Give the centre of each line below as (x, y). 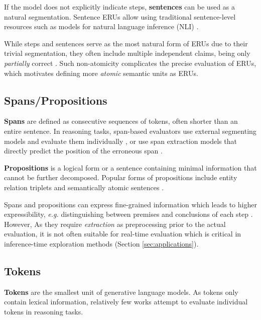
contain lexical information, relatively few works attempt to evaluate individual (126, 302)
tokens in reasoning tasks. (44, 311)
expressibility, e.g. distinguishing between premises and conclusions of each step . (128, 214)
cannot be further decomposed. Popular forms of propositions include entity (121, 177)
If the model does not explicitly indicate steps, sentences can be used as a (120, 7)
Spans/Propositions (56, 100)
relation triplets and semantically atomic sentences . (84, 187)
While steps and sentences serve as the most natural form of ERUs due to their (126, 43)
